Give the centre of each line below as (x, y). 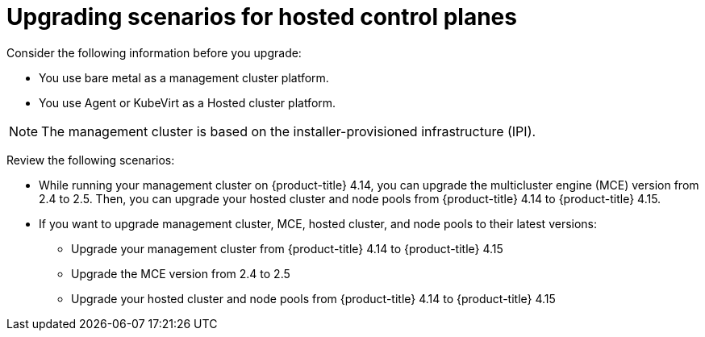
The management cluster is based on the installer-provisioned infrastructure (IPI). (289, 131)
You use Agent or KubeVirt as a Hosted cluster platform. (188, 102)
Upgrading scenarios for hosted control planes (262, 17)
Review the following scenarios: (91, 160)
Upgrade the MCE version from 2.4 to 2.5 (181, 273)
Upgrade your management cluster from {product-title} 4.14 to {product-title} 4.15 (287, 248)
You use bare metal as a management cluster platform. (184, 77)
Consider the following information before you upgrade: (154, 52)
